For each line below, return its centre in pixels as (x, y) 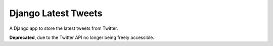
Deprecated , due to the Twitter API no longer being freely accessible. (82, 37)
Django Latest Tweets (56, 13)
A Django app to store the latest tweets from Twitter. (64, 28)
